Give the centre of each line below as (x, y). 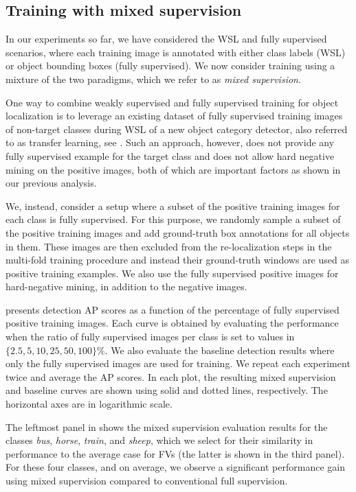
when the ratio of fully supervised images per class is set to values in (150, 337)
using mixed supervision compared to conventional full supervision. (147, 481)
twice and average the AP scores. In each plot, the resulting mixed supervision (171, 376)
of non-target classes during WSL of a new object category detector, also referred (177, 129)
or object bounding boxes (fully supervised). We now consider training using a (170, 66)
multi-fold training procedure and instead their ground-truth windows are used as (177, 260)
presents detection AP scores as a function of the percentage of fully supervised (173, 309)
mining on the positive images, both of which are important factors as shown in (173, 169)
